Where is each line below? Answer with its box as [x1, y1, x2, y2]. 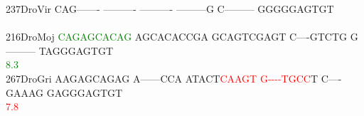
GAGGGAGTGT [46, 85, 123, 100]
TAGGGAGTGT [38, 43, 113, 58]
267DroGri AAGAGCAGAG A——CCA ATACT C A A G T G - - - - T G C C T [6, 70, 318, 85]
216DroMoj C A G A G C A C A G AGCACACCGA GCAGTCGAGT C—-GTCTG [6, 29, 348, 44]
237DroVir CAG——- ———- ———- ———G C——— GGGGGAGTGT [6, 1, 334, 16]
